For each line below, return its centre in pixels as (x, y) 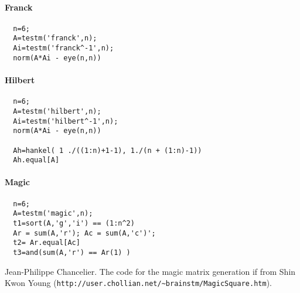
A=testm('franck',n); (55, 38)
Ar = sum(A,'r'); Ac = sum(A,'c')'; (84, 233)
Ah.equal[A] (36, 160)
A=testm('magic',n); (53, 214)
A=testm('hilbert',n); (57, 111)
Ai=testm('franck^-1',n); (64, 48)
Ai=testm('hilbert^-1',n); (66, 121)
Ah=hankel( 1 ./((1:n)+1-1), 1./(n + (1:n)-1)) (108, 150)
